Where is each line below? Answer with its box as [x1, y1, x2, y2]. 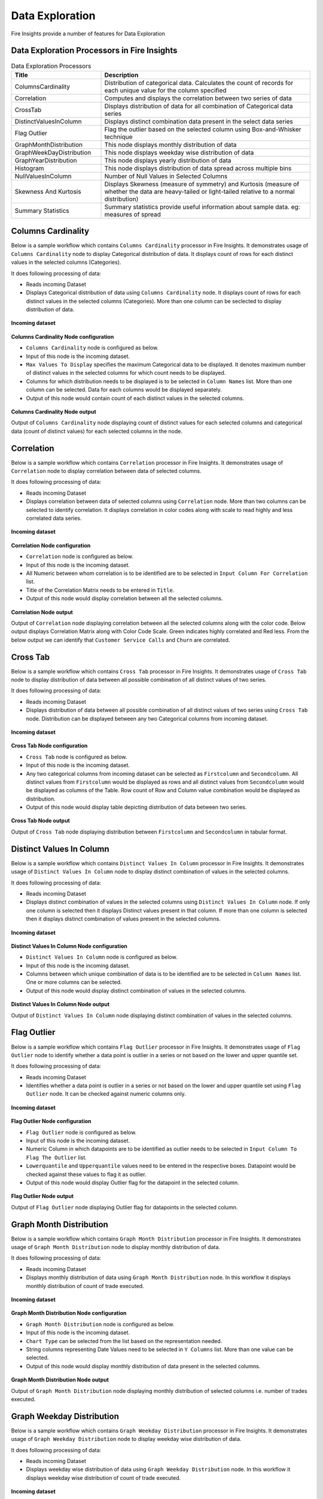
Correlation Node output [11, 609, 73, 616]
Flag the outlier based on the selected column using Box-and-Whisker [104, 125, 301, 133]
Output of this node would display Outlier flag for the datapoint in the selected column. [26, 1179, 239, 1186]
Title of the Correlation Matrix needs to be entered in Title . [26, 586, 175, 594]
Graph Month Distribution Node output [11, 1376, 109, 1383]
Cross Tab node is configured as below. [26, 753, 127, 760]
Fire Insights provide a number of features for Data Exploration [11, 30, 166, 37]
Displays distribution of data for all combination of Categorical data [104, 102, 293, 110]
